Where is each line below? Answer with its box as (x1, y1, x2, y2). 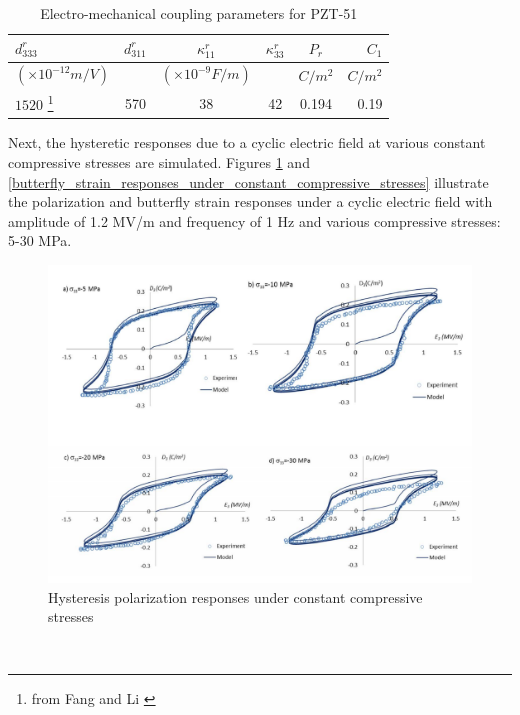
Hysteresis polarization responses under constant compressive (48, 586, 423, 607)
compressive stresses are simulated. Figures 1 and (8, 152, 310, 173)
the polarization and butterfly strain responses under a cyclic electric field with (8, 191, 493, 212)
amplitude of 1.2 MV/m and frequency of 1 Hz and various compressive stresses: (8, 210, 501, 231)
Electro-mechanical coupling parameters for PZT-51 (40, 3, 358, 23)
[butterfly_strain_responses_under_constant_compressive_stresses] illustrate (8, 171, 489, 192)
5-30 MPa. (8, 230, 72, 251)
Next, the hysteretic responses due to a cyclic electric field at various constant (8, 132, 486, 153)
